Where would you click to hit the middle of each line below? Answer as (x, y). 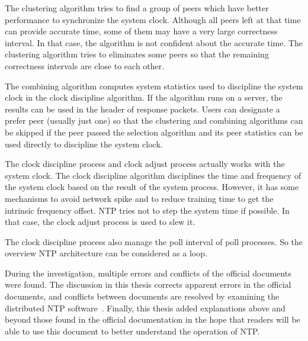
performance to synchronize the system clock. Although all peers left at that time (153, 19)
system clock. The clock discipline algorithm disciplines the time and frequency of (153, 175)
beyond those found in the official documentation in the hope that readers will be (153, 319)
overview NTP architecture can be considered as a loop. (106, 253)
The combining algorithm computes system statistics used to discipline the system (154, 86)
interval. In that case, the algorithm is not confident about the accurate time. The (154, 42)
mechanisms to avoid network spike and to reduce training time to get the (139, 198)
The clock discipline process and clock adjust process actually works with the (145, 164)
